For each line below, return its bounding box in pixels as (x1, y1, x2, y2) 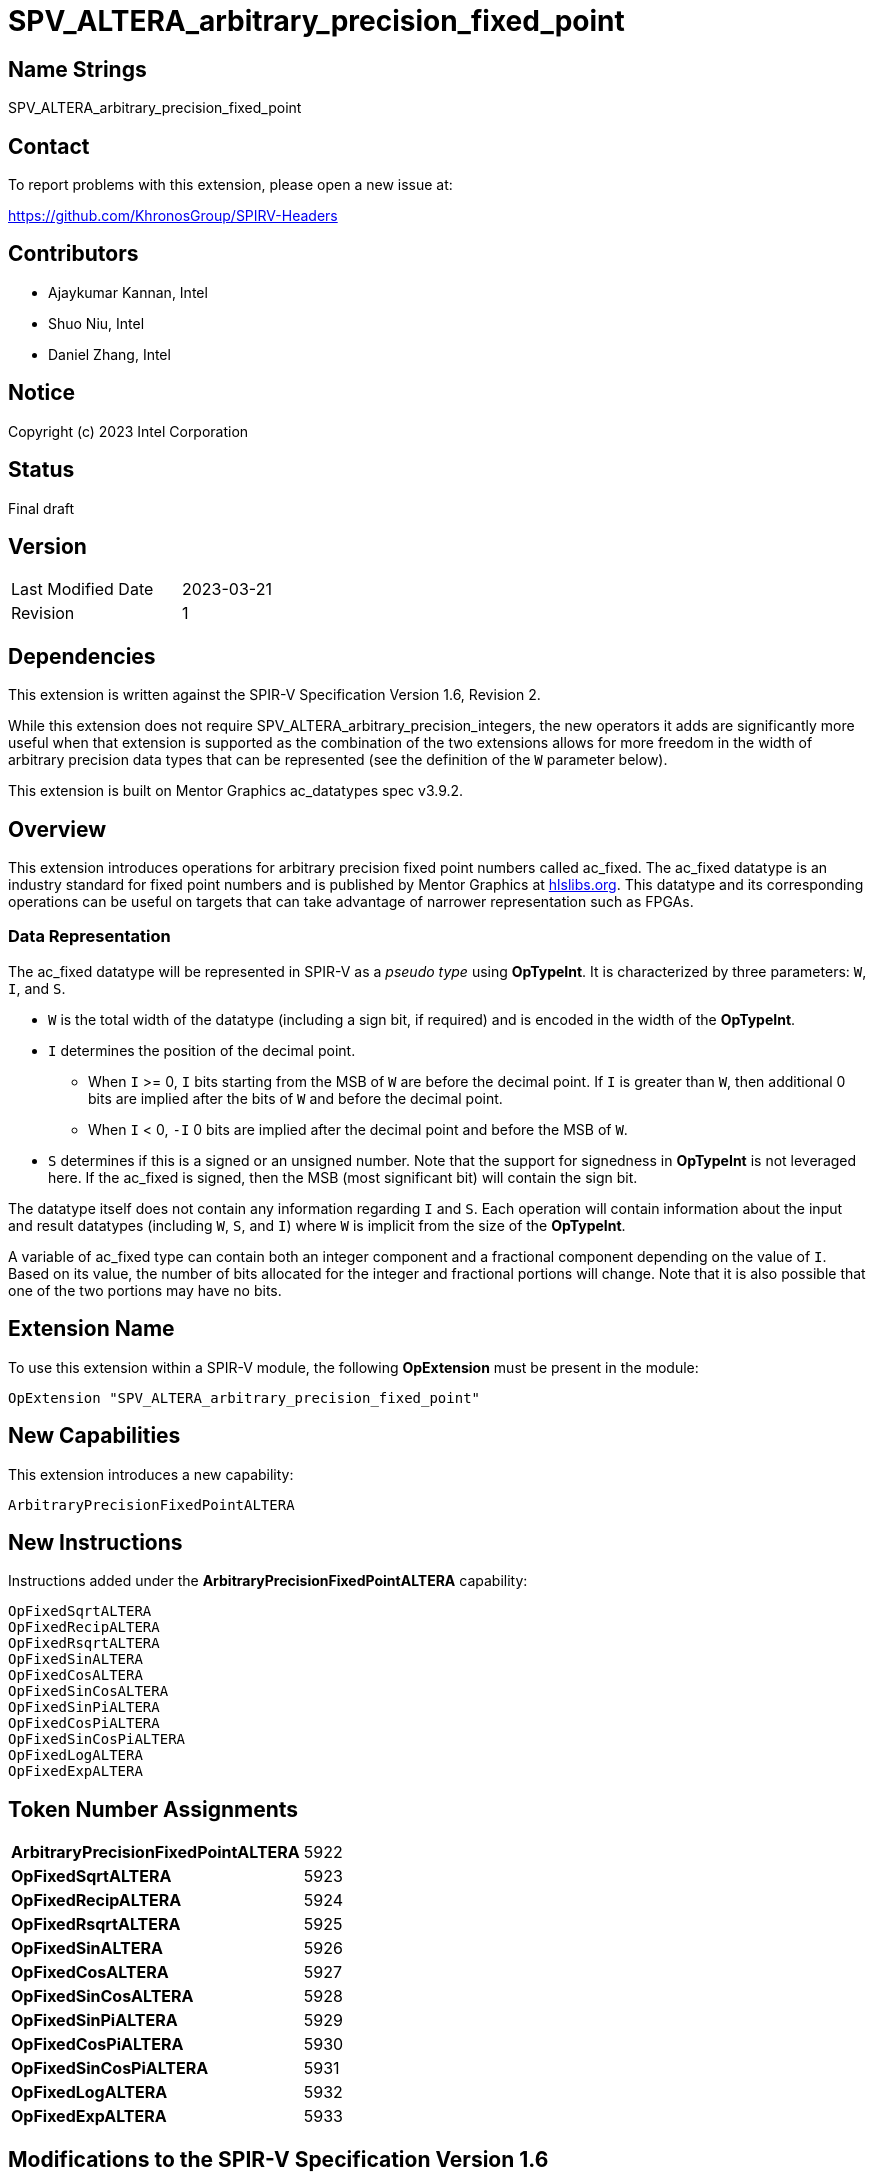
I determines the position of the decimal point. (48, 1041, 356, 1059)
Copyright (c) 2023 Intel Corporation (8, 422, 249, 440)
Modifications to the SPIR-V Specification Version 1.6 (8, 2146, 549, 2172)
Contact (8, 133, 90, 159)
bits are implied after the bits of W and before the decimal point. (88, 1089, 503, 1107)
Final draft (8, 499, 75, 517)
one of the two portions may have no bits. (8, 1281, 282, 1299)
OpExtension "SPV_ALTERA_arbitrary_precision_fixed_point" (8, 1389, 481, 1406)
